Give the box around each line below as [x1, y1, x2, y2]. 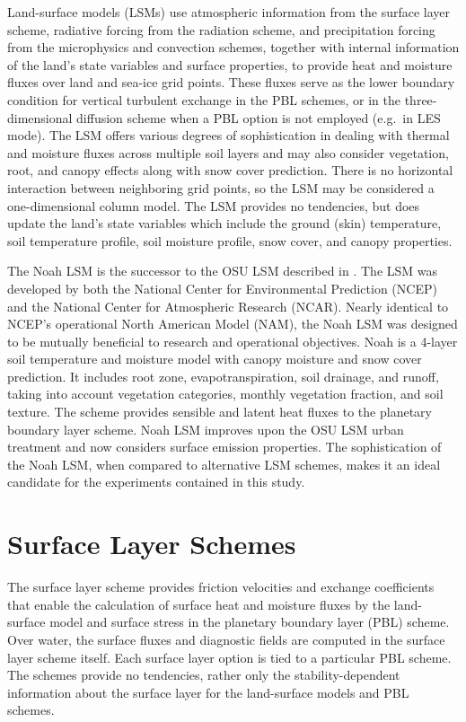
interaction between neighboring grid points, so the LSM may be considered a [7, 178, 435, 197]
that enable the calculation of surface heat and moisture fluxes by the [7, 594, 391, 613]
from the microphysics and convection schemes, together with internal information [7, 38, 460, 57]
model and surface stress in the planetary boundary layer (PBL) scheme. [49, 612, 450, 631]
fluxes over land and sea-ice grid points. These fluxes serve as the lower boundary [7, 73, 455, 92]
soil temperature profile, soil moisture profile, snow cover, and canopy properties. [7, 231, 453, 250]
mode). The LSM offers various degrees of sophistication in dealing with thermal [7, 126, 450, 145]
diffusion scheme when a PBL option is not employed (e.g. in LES [76, 108, 441, 127]
